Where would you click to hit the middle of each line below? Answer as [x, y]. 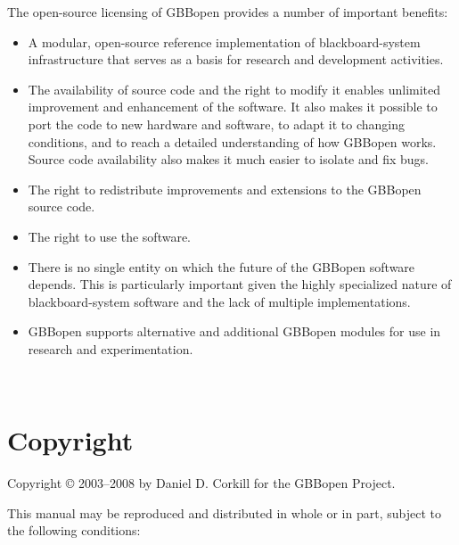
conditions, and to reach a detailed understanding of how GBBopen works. [232, 141]
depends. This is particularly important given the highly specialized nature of [240, 284]
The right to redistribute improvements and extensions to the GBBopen [225, 189]
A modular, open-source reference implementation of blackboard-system [224, 41]
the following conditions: [74, 530]
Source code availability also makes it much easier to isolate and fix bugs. [228, 159]
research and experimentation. [111, 348]
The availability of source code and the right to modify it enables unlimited [234, 89]
